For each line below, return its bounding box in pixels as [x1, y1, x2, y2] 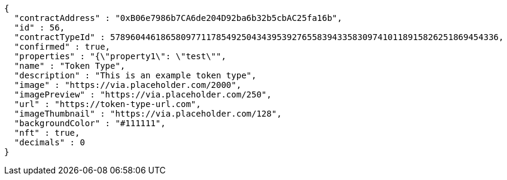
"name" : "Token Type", [14, 61, 126, 71]
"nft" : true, [14, 128, 80, 138]
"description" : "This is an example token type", [14, 71, 257, 80]
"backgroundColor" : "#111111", [14, 118, 166, 128]
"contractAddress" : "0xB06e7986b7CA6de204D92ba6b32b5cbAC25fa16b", [14, 13, 342, 23]
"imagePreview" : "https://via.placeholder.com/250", [14, 90, 272, 99]
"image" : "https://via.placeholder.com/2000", [14, 80, 242, 90]
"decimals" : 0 [14, 138, 85, 147]
